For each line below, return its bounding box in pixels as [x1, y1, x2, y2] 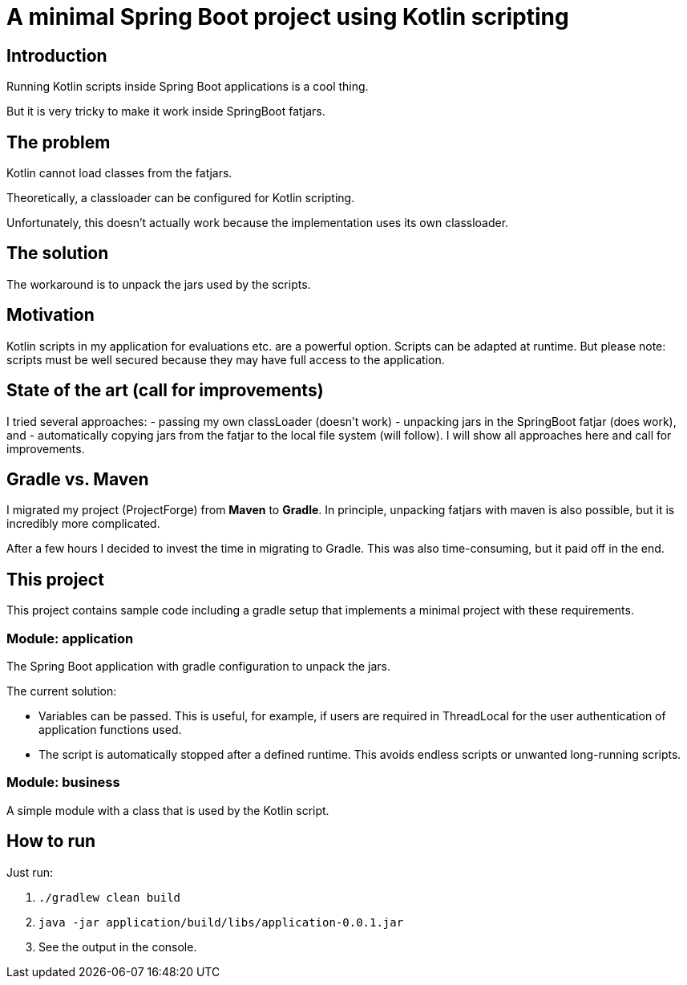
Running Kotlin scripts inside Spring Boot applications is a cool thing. [6, 79, 369, 94]
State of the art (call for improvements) [6, 380, 324, 401]
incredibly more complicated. [6, 517, 160, 531]
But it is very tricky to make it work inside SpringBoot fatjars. [6, 104, 325, 119]
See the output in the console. [38, 939, 197, 954]
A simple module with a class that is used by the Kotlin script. [6, 803, 329, 817]
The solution [6, 243, 109, 264]
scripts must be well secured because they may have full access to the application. [6, 352, 445, 367]
